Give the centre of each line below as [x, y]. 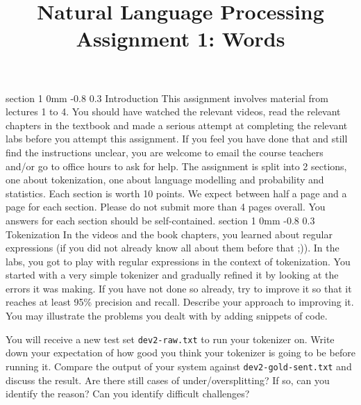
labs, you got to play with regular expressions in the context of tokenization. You [178, 261]
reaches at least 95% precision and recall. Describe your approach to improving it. [180, 302]
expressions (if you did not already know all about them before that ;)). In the [173, 248]
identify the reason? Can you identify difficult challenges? [128, 394]
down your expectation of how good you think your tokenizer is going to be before [180, 353]
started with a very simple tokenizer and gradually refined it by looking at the [172, 275]
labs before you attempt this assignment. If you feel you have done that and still [177, 139]
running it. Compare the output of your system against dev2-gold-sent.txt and [179, 366]
